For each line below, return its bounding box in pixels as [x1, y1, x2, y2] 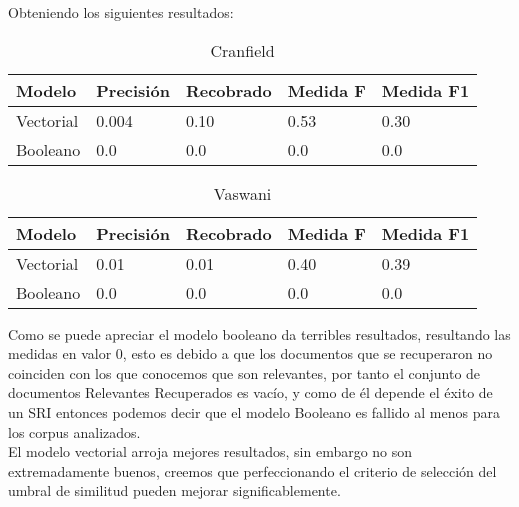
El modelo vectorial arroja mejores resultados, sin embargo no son [8, 441, 413, 462]
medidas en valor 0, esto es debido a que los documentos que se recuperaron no [8, 343, 493, 364]
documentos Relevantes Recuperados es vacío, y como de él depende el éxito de [8, 382, 493, 403]
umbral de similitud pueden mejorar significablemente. [8, 480, 341, 501]
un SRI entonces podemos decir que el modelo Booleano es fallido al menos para [8, 401, 500, 422]
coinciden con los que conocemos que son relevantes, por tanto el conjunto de [8, 362, 481, 383]
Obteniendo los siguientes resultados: [8, 2, 234, 22]
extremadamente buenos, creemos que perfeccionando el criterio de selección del [8, 460, 497, 481]
